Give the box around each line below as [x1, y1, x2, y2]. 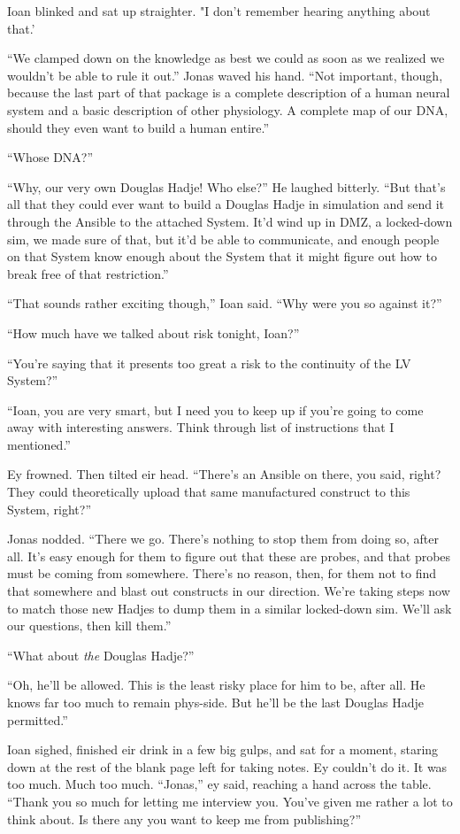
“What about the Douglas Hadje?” [7, 645, 195, 664]
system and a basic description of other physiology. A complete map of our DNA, [7, 100, 448, 119]
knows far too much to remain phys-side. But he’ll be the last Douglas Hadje [7, 693, 425, 711]
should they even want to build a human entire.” [7, 118, 270, 136]
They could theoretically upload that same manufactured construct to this [7, 483, 410, 501]
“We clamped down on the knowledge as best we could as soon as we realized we [7, 49, 445, 67]
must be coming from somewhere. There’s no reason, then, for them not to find [7, 564, 437, 583]
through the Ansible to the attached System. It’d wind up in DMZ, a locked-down [7, 212, 453, 230]
